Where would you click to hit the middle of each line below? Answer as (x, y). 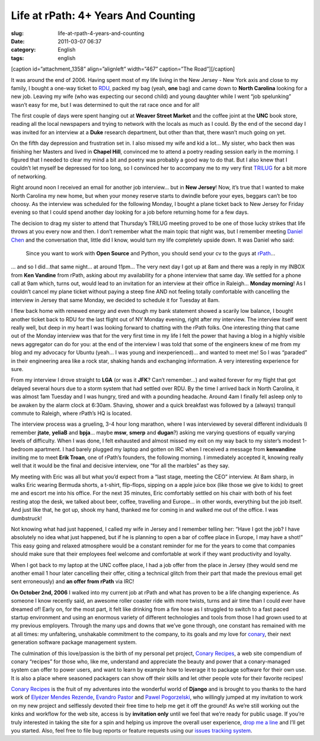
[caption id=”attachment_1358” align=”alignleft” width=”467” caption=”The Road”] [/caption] (123, 69)
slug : (17, 33)
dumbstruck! (26, 518)
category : (23, 50)
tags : (17, 58)
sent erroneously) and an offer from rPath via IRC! (73, 581)
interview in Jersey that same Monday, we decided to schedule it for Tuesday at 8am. (116, 300)
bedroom (22, 449)
